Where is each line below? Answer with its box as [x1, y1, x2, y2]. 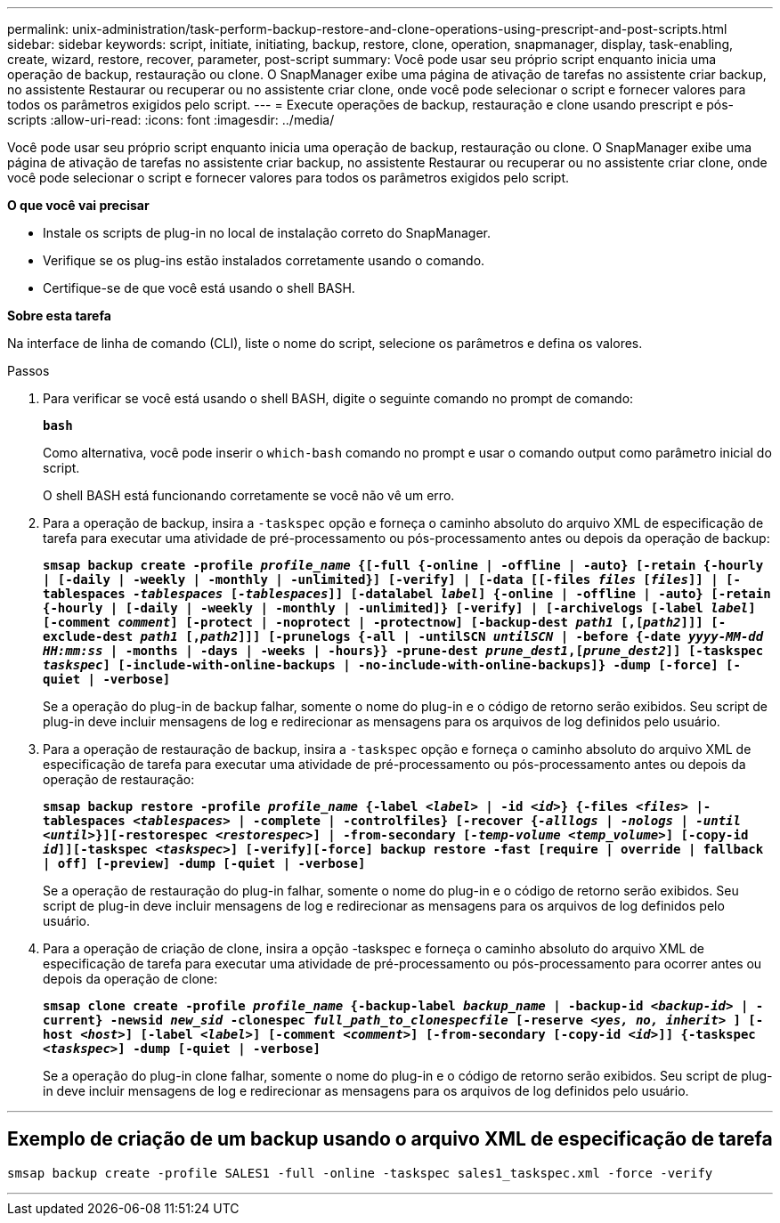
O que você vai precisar [7, 198, 150, 213]
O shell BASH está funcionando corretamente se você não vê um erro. [43, 488, 455, 503]
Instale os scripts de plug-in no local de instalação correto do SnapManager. [43, 225, 492, 240]
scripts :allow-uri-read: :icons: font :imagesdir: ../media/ [7, 112, 335, 127]
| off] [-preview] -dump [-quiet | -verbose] [43, 856, 366, 871]
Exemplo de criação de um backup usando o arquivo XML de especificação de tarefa [7, 1128, 773, 1151]
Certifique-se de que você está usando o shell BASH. [43, 280, 355, 296]
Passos [7, 363, 50, 378]
